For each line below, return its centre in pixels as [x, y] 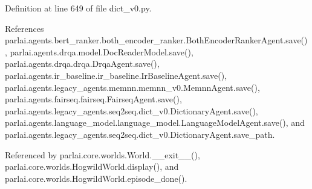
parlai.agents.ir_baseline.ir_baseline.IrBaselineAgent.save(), [116, 75]
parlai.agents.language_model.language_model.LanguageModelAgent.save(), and [155, 122]
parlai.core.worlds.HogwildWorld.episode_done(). [96, 178]
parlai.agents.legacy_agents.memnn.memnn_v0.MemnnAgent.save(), [132, 87]
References [24, 28]
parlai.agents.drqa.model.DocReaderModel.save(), [102, 51]
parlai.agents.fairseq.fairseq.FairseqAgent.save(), [93, 99]
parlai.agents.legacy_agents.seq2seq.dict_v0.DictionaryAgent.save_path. [140, 134]
